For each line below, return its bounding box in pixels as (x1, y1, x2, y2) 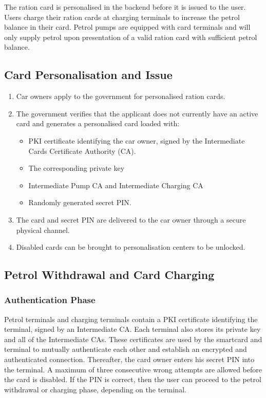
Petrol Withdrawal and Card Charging (4, 267, 215, 283)
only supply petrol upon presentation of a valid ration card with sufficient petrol (4, 31, 257, 42)
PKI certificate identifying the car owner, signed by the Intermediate (28, 135, 245, 146)
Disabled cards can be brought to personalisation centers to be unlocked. (16, 242, 245, 252)
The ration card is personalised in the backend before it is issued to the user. (4, 2, 246, 12)
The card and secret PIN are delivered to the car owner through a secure (16, 214, 246, 225)
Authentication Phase (4, 293, 96, 306)
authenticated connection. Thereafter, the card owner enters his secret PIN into (4, 354, 255, 365)
